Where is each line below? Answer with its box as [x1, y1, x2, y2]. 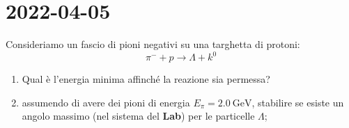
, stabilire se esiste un [251, 95, 344, 109]
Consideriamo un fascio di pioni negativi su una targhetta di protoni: [6, 37, 300, 51]
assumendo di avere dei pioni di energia [22, 95, 190, 109]
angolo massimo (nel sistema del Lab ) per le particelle [22, 109, 255, 123]
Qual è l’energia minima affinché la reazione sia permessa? [22, 72, 270, 86]
